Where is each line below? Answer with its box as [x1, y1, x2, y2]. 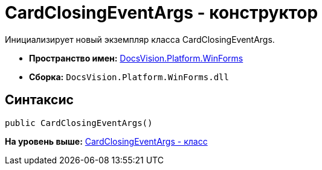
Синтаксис [5, 92, 74, 108]
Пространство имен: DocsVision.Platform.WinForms [29, 52, 243, 63]
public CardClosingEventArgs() [5, 118, 153, 128]
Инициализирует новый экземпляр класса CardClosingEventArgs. [5, 34, 275, 45]
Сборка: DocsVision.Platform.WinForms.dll [29, 71, 229, 82]
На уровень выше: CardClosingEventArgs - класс [5, 136, 208, 146]
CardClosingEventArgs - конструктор [5, 2, 318, 23]
